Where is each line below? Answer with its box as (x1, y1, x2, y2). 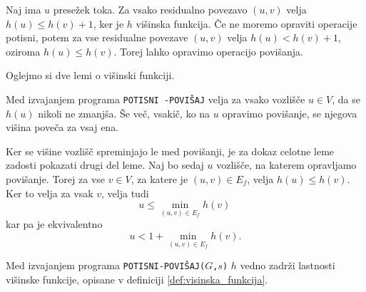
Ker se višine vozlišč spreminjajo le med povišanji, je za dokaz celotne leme (6, 143, 335, 158)
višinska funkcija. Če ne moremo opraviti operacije (136, 16, 357, 31)
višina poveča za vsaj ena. (6, 120, 119, 135)
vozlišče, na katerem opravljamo (216, 157, 357, 172)
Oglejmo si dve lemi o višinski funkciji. (6, 68, 175, 83)
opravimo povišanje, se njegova (222, 105, 357, 120)
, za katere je (131, 172, 188, 186)
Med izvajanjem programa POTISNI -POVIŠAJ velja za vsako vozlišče (6, 91, 305, 106)
